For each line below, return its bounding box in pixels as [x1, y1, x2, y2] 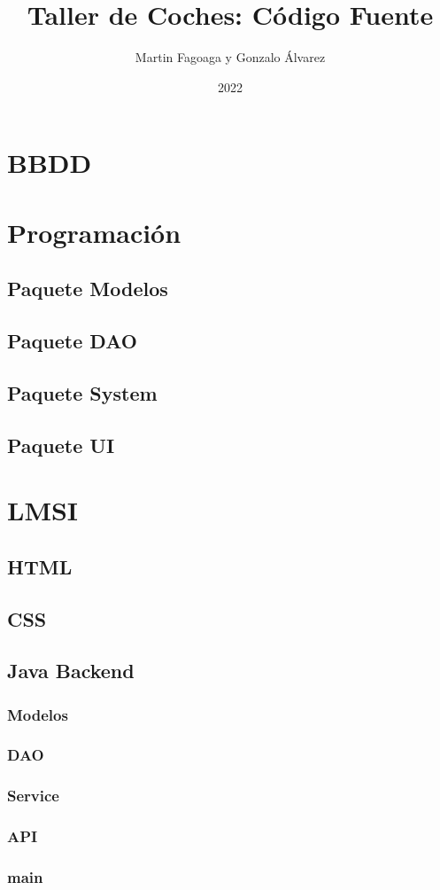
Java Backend [7, 657, 135, 684]
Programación [7, 214, 181, 250]
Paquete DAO [7, 327, 137, 355]
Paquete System [7, 379, 158, 406]
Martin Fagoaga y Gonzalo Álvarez [135, 48, 326, 66]
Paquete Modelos [7, 275, 168, 302]
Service [7, 785, 59, 807]
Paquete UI [7, 431, 115, 458]
